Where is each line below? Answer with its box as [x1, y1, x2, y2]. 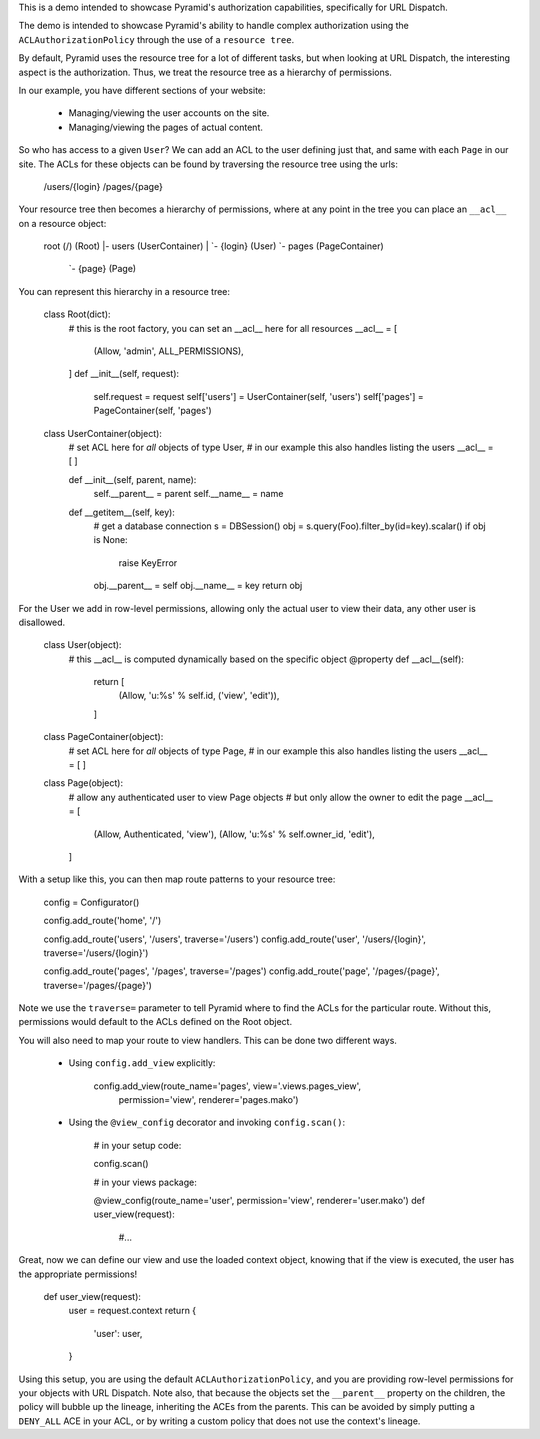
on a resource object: [18, 217, 107, 229]
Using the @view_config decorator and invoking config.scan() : [68, 1116, 345, 1129]
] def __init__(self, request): [68, 368, 180, 380]
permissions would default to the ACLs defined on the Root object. [18, 1016, 293, 1028]
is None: [93, 534, 129, 546]
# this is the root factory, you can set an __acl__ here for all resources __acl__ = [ [68, 322, 398, 334]
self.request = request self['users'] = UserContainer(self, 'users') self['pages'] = [93, 390, 424, 402]
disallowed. [18, 616, 66, 628]
